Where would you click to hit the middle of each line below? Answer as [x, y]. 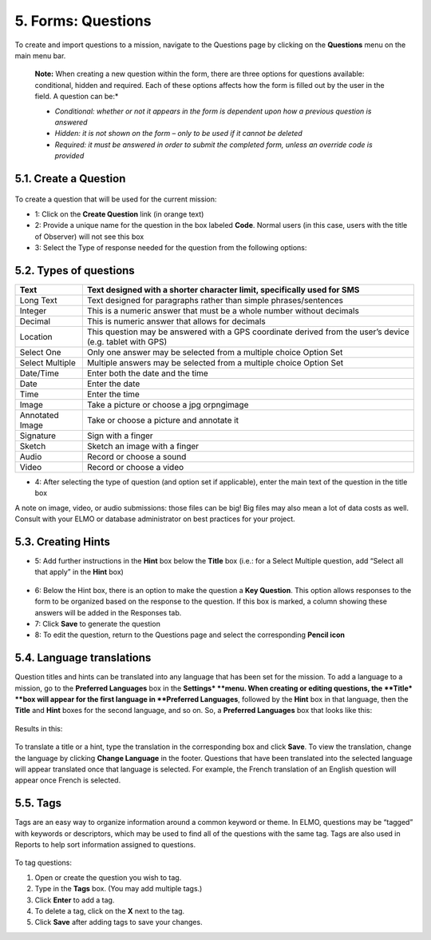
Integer [33, 310]
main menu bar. [40, 55]
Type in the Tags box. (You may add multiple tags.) [119, 889]
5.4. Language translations [83, 658]
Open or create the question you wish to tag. [108, 877]
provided [69, 156]
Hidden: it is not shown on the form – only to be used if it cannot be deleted [178, 133]
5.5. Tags [38, 803]
